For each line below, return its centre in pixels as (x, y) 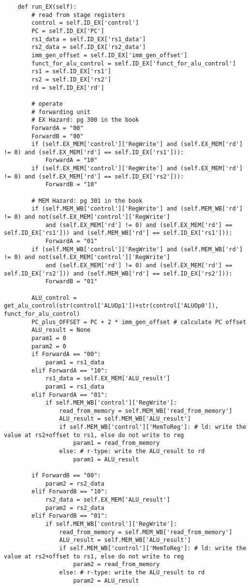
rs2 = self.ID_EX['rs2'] (71, 79)
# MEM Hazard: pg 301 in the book (87, 201)
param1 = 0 (49, 338)
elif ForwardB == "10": (70, 492)
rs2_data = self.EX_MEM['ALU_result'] (108, 500)
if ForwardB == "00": (66, 476)
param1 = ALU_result (106, 459)
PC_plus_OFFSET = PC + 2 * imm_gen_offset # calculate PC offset (139, 322)
